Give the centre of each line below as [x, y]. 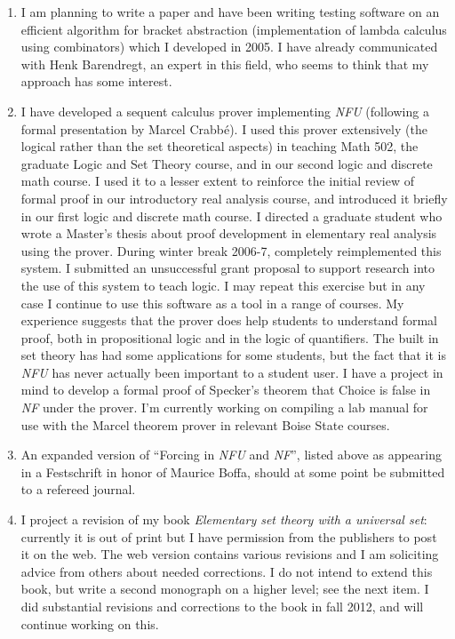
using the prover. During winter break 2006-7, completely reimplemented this [231, 250]
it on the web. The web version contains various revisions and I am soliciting [230, 554]
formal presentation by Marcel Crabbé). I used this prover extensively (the [224, 128]
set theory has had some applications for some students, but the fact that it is [234, 355]
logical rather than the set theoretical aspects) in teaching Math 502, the [220, 146]
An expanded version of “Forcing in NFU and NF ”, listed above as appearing [231, 455]
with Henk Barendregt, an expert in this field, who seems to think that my [225, 64]
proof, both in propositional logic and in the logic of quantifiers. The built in [230, 337]
